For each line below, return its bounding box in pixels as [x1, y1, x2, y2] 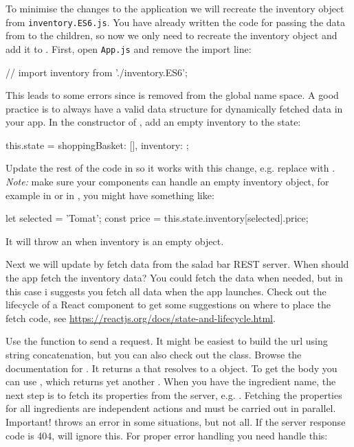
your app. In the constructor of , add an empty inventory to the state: [5, 115, 301, 129]
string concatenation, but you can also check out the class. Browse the [5, 347, 302, 361]
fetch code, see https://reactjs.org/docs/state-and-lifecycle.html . [5, 310, 276, 325]
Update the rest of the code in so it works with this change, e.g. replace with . [5, 161, 335, 175]
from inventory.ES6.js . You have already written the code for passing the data [5, 14, 346, 29]
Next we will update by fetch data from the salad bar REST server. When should [5, 257, 349, 271]
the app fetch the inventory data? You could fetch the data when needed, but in [5, 271, 343, 285]
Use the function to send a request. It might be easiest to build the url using [5, 334, 328, 348]
